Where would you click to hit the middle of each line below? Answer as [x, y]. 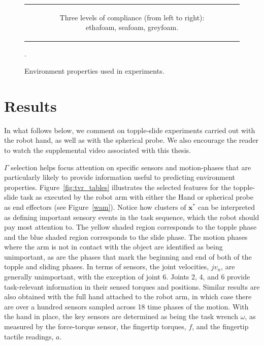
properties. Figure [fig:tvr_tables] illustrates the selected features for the [118, 187]
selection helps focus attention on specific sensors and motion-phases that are [131, 167]
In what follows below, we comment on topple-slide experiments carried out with [130, 130]
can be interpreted [226, 207]
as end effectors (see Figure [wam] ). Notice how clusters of [95, 207]
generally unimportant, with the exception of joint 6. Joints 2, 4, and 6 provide [127, 277]
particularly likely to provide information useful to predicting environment [120, 177]
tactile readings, [29, 336]
